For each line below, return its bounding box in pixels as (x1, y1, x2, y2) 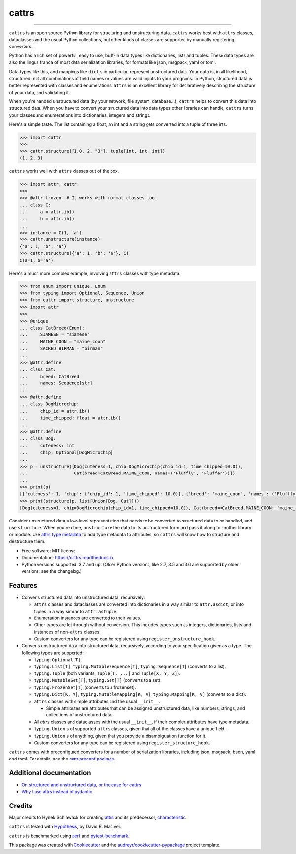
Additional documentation (9, 768, 91, 777)
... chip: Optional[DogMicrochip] (19, 450, 113, 455)
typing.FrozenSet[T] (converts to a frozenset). (34, 684, 136, 690)
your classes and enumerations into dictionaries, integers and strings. (9, 112, 151, 118)
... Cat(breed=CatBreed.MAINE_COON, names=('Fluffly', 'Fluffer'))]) (19, 471, 236, 476)
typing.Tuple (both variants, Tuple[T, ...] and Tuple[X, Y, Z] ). (34, 670, 180, 676)
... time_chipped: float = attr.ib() (19, 415, 121, 421)
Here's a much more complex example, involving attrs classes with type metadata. (9, 270, 181, 276)
